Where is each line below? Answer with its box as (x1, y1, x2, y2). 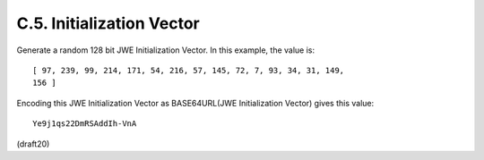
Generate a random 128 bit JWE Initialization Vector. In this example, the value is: (16, 45, 315, 55)
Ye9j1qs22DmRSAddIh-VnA (32, 119, 137, 129)
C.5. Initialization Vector (16, 13, 201, 33)
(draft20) (16, 139, 50, 149)
